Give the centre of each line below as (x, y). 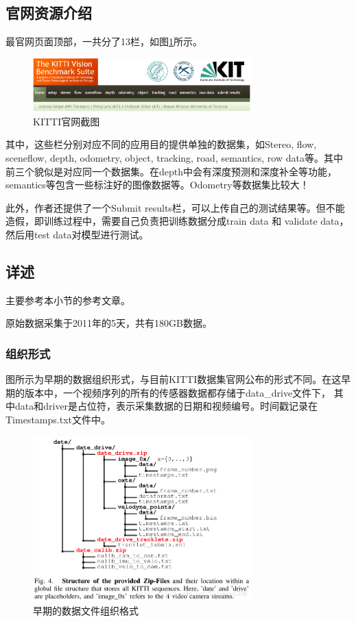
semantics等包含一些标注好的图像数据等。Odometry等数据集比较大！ (157, 185)
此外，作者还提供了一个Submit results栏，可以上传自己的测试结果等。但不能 (175, 207)
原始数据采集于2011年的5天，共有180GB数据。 (109, 323)
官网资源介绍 (49, 13)
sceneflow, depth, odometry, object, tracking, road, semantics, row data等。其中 (174, 157)
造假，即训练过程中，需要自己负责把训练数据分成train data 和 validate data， (177, 221)
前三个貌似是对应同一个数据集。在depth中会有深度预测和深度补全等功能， (171, 171)
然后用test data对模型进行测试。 (77, 234)
